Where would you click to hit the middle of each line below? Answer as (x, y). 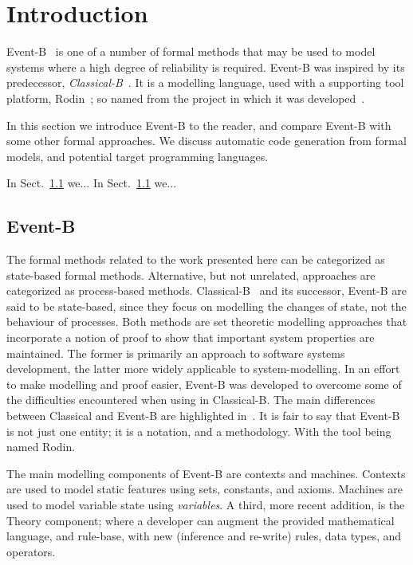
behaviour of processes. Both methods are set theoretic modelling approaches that (207, 322)
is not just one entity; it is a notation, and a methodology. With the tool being (199, 431)
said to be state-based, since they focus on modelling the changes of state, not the (206, 306)
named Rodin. (41, 447)
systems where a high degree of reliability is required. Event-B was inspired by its (206, 67)
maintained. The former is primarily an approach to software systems (176, 353)
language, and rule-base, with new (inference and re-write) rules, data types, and (204, 536)
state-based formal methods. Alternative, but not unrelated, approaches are (191, 275)
